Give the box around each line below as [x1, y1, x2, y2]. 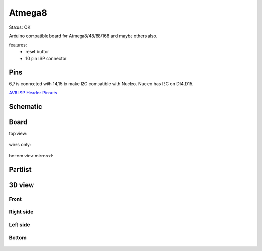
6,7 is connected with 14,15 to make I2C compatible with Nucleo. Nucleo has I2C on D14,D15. [9, 81, 194, 87]
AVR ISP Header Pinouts [9, 90, 58, 95]
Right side [9, 208, 33, 215]
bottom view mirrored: [9, 153, 53, 158]
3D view [9, 181, 34, 189]
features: [9, 42, 27, 48]
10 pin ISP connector [25, 56, 67, 62]
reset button [25, 48, 50, 54]
